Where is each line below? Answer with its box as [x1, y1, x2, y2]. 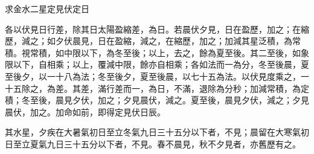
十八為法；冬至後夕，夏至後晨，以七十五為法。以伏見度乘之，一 [55, 69, 309, 82]
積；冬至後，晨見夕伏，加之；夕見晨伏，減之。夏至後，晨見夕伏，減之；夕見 [5, 94, 309, 106]
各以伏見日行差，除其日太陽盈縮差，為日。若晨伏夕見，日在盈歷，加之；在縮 [5, 22, 309, 35]
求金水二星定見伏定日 [5, 2, 89, 14]
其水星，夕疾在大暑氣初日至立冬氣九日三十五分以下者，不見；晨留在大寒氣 [5, 126, 301, 138]
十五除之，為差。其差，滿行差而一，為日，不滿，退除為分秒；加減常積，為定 [5, 82, 309, 94]
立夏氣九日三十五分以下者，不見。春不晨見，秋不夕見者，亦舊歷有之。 [21, 137, 301, 150]
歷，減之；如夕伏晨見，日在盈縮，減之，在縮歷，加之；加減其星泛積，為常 [5, 34, 301, 47]
